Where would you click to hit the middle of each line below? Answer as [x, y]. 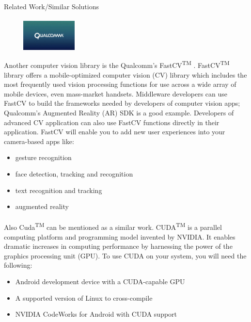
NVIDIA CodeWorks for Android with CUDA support [96, 314]
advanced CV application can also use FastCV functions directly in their [112, 122]
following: [18, 265]
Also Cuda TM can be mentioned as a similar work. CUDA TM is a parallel [113, 226]
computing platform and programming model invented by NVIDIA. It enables [120, 236]
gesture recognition [43, 157]
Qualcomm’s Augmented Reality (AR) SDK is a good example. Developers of [119, 113]
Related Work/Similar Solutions [51, 6]
